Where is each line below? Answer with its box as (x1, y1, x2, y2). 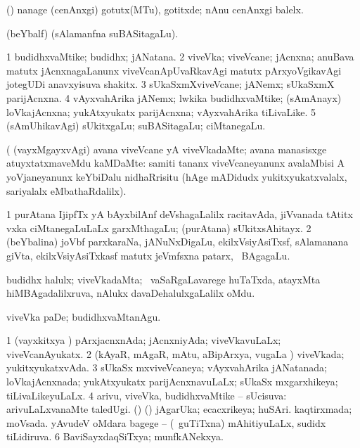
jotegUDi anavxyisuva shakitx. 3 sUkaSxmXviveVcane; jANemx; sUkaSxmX (6, 77, 335, 91)
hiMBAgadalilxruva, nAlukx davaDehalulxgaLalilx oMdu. (6, 286, 255, 300)
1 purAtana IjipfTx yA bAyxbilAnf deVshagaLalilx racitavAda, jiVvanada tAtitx (6, 207, 353, 222)
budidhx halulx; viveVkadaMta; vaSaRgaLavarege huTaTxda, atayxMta (6, 271, 321, 286)
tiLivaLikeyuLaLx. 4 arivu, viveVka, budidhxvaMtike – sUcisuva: (6, 388, 287, 402)
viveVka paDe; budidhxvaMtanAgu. (6, 309, 161, 324)
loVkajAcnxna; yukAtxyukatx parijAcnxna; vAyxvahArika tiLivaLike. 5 (6, 104, 316, 119)
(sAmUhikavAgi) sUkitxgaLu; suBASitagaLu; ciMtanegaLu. (6, 118, 266, 133)
